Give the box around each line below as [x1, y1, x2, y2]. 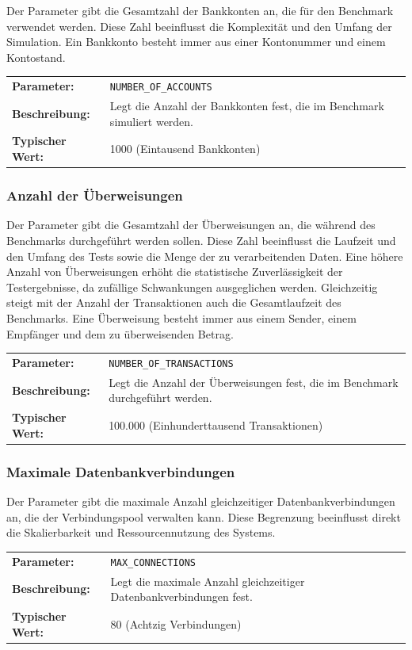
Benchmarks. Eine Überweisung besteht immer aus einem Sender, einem [6, 309, 357, 326]
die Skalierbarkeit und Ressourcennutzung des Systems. [6, 524, 276, 541]
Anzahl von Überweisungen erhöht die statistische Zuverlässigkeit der [6, 263, 343, 280]
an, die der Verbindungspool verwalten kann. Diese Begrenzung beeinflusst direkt [6, 508, 401, 525]
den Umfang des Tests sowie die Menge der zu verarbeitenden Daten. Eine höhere [6, 247, 403, 264]
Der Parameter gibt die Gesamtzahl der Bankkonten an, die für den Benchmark [6, 2, 394, 18]
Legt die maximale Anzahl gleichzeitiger [110, 572, 305, 589]
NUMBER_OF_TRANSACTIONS [109, 357, 234, 369]
